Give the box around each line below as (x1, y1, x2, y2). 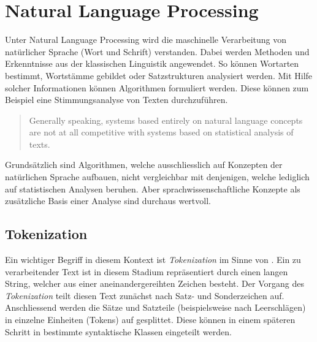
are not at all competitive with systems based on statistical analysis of (29, 126, 294, 139)
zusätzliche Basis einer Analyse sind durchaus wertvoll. (5, 194, 211, 207)
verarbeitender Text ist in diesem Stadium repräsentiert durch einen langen (5, 265, 288, 278)
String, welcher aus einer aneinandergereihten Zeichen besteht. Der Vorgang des (5, 277, 304, 290)
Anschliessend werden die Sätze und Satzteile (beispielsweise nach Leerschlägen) (5, 301, 306, 314)
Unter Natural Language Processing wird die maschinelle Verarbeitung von (5, 33, 287, 46)
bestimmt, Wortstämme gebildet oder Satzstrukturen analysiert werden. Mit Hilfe (5, 69, 313, 82)
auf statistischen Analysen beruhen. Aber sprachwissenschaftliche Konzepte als (5, 182, 300, 195)
